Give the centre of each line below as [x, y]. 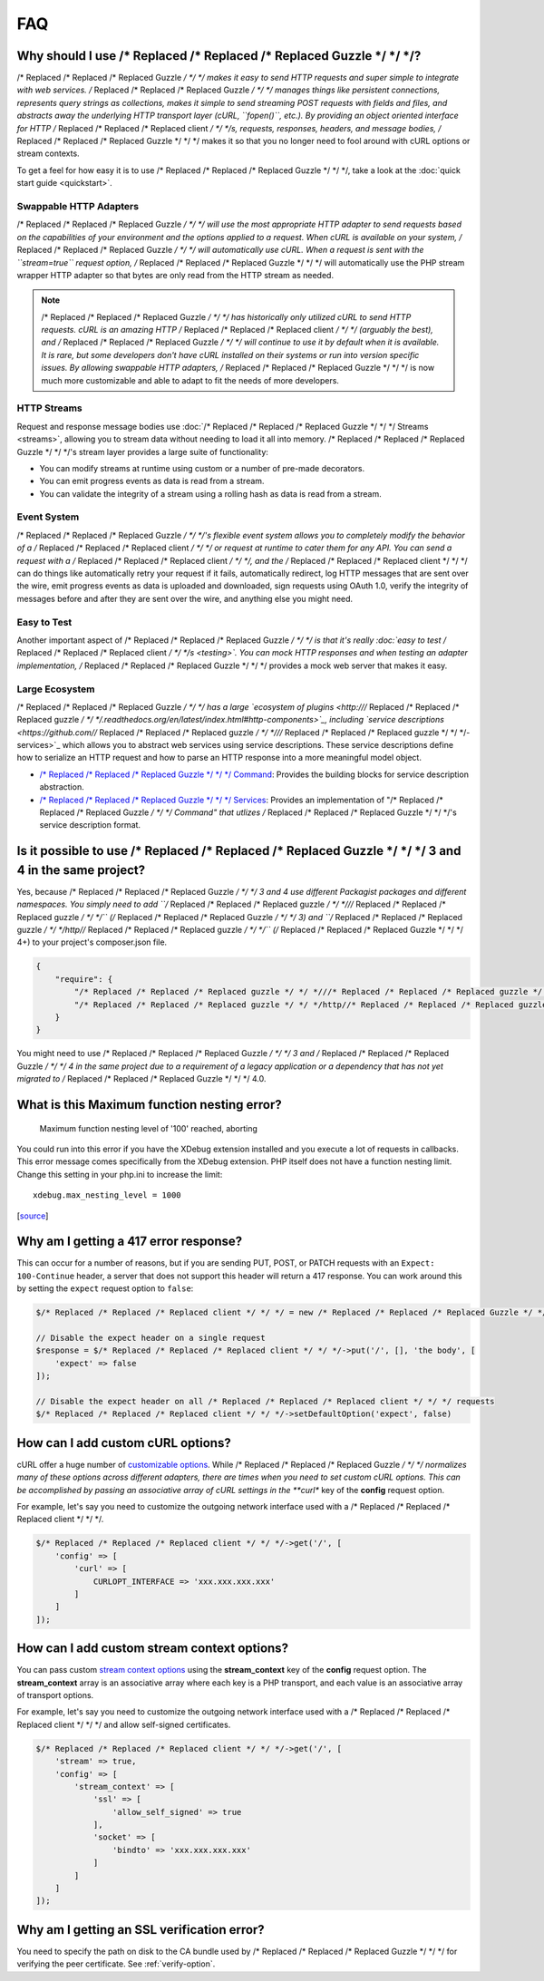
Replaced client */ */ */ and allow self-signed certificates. [124, 1724]
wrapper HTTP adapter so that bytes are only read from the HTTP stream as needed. [175, 275]
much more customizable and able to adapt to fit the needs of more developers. [190, 380]
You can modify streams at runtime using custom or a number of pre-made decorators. [202, 468]
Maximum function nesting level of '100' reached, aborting [149, 1128]
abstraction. [62, 787]
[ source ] [33, 1216]
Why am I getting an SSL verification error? [141, 1930]
